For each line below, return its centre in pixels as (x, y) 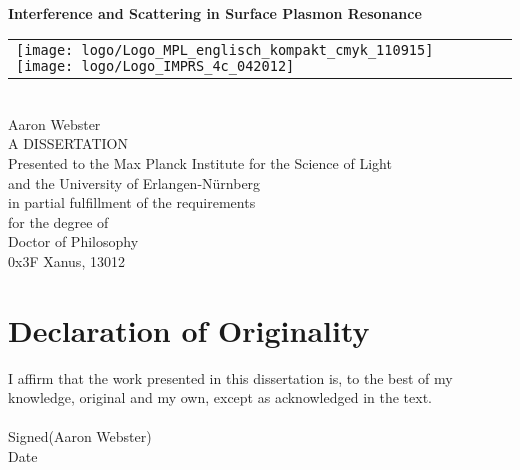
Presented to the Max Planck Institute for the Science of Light (200, 162)
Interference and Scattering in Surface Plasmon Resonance (215, 12)
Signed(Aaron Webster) (80, 436)
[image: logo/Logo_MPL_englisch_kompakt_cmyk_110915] (225, 50)
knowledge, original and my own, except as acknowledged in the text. (220, 397)
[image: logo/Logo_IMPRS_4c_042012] (155, 66)
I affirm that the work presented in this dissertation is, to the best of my (230, 377)
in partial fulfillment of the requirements (132, 202)
